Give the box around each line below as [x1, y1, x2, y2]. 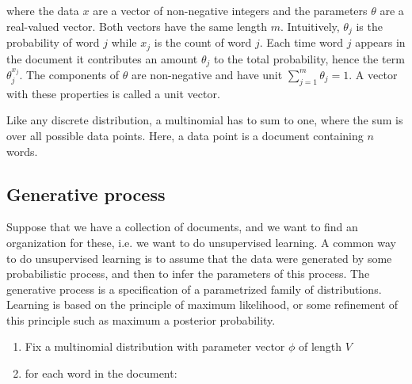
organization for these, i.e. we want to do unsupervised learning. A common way [6, 234, 396, 250]
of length [299, 338, 342, 355]
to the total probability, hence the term [213, 50, 405, 67]
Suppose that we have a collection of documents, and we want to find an [6, 219, 358, 235]
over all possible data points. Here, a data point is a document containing [6, 127, 364, 143]
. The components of [19, 66, 120, 82]
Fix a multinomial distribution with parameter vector [25, 338, 285, 355]
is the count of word [154, 34, 252, 51]
